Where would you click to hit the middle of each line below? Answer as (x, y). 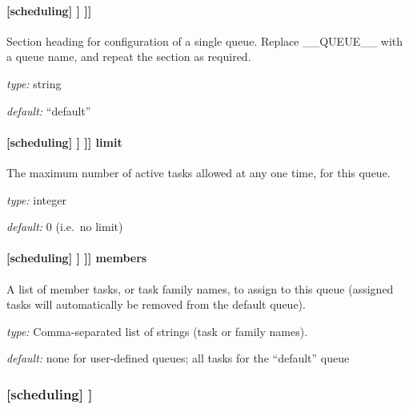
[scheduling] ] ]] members (77, 258)
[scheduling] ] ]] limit (64, 142)
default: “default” (49, 110)
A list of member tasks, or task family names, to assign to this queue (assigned (200, 288)
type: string (34, 83)
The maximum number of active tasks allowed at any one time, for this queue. (198, 172)
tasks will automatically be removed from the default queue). (156, 304)
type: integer (36, 199)
